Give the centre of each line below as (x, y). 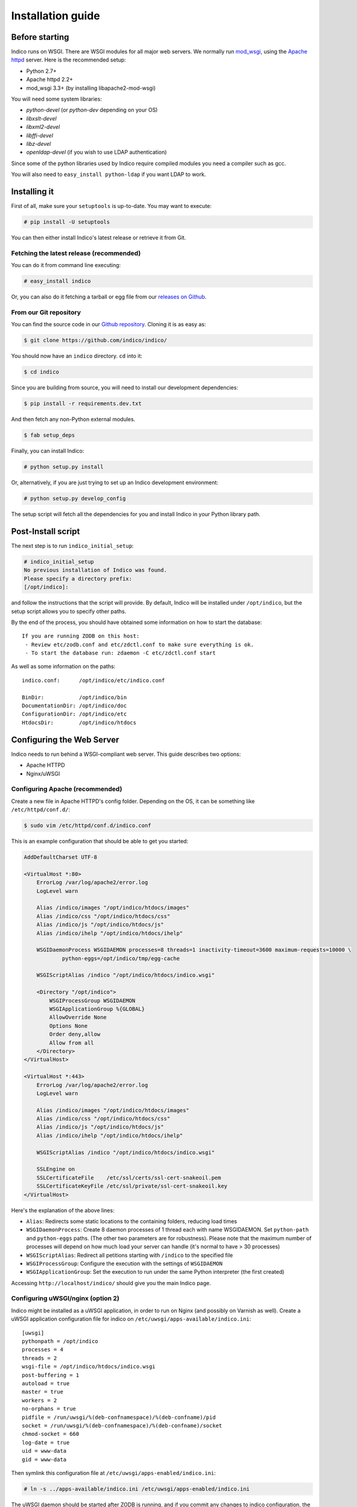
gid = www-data (44, 1459)
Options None (68, 1026)
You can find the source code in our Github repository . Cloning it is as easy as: (109, 324)
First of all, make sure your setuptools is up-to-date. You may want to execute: (112, 206)
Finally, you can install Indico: (48, 451)
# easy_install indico (57, 281)
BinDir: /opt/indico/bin (74, 697)
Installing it (33, 191)
